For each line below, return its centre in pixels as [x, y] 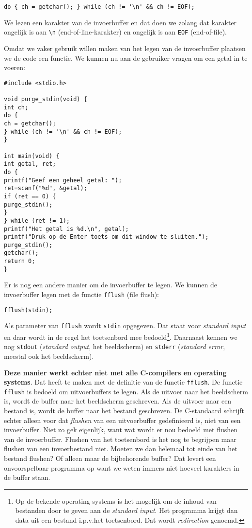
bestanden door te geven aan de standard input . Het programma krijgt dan [126, 510]
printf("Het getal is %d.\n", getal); [66, 229]
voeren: [15, 67]
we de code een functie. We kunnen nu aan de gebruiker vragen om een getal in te [126, 58]
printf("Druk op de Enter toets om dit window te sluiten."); [106, 237]
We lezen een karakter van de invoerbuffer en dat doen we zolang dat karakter [120, 22]
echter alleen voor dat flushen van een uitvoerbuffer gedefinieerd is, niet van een [122, 420]
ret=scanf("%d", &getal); [46, 188]
